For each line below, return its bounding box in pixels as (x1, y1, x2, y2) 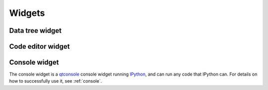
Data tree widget (9, 26, 62, 35)
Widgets (9, 7, 45, 18)
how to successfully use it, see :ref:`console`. (9, 78, 102, 84)
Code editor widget (9, 42, 70, 51)
